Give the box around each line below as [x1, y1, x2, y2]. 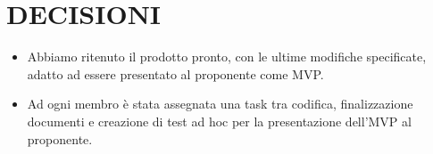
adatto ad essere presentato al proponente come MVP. [27, 64, 324, 83]
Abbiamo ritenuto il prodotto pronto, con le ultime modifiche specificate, [27, 47, 427, 66]
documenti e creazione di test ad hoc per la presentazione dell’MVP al [27, 111, 412, 130]
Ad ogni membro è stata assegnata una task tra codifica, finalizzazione [27, 94, 413, 113]
